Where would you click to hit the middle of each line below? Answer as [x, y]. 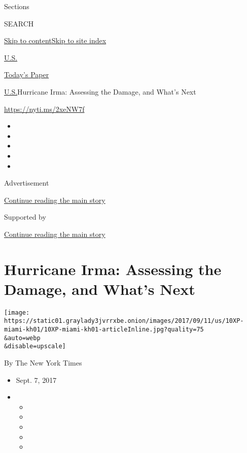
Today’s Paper [27, 74]
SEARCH [19, 23]
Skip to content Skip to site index [55, 40]
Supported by [25, 217]
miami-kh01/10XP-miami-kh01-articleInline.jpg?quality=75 [104, 330]
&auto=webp [22, 338]
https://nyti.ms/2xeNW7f [44, 109]
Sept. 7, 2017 [36, 380]
